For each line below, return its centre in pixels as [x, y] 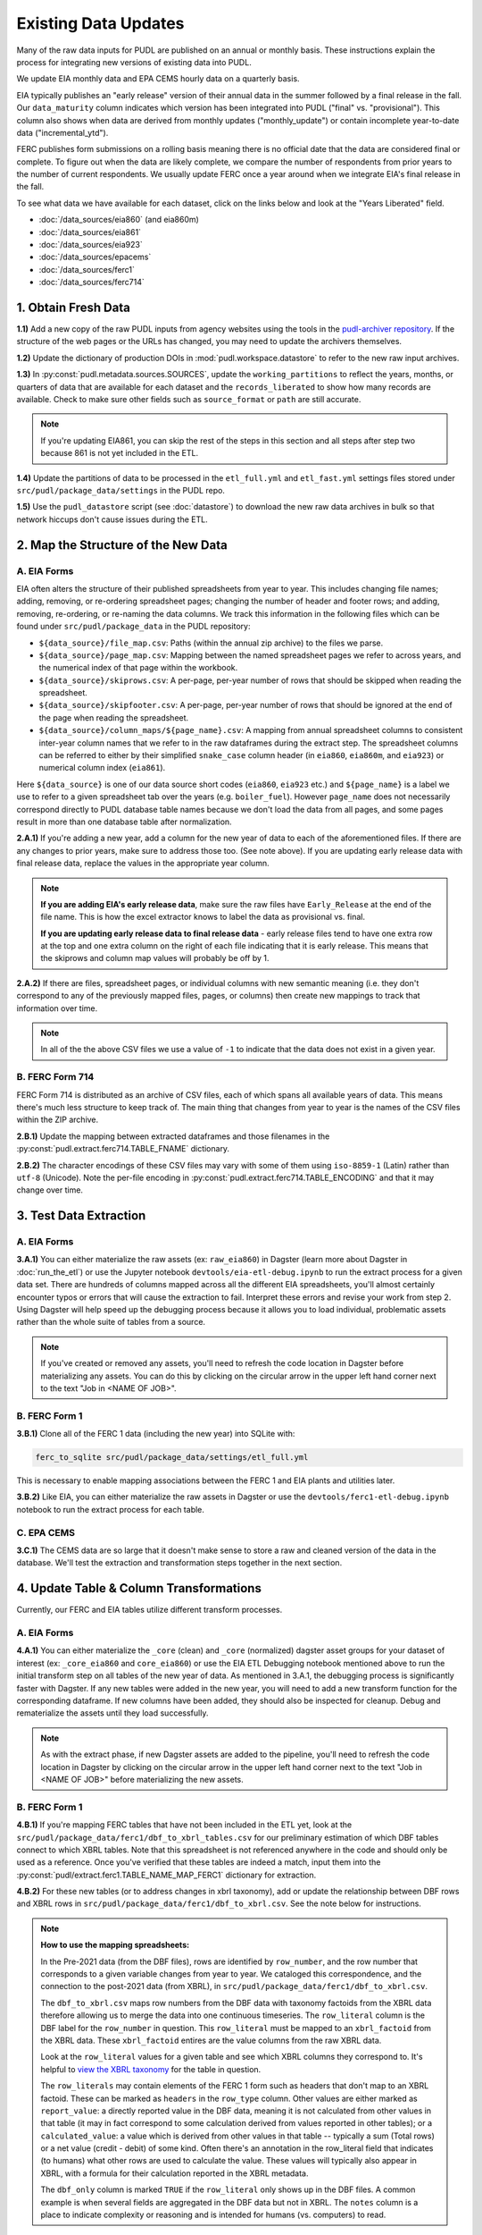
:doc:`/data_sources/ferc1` [87, 269]
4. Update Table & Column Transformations [139, 1588]
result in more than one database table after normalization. [124, 822]
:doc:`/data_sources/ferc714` [91, 283]
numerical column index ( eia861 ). [102, 768]
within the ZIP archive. [58, 1120]
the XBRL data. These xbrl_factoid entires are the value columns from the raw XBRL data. [211, 2040]
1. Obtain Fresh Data [74, 308]
